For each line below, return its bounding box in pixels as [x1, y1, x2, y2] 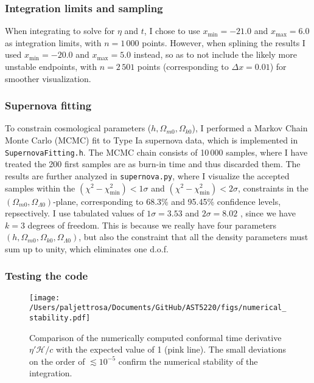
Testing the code [5, 268, 88, 283]
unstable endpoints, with [5, 60, 97, 72]
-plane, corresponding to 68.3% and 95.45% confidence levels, [53, 195, 281, 207]
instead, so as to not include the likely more [133, 48, 297, 61]
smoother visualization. [5, 72, 91, 85]
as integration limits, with [5, 36, 102, 49]
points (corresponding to [137, 60, 229, 72]
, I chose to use [144, 24, 200, 37]
